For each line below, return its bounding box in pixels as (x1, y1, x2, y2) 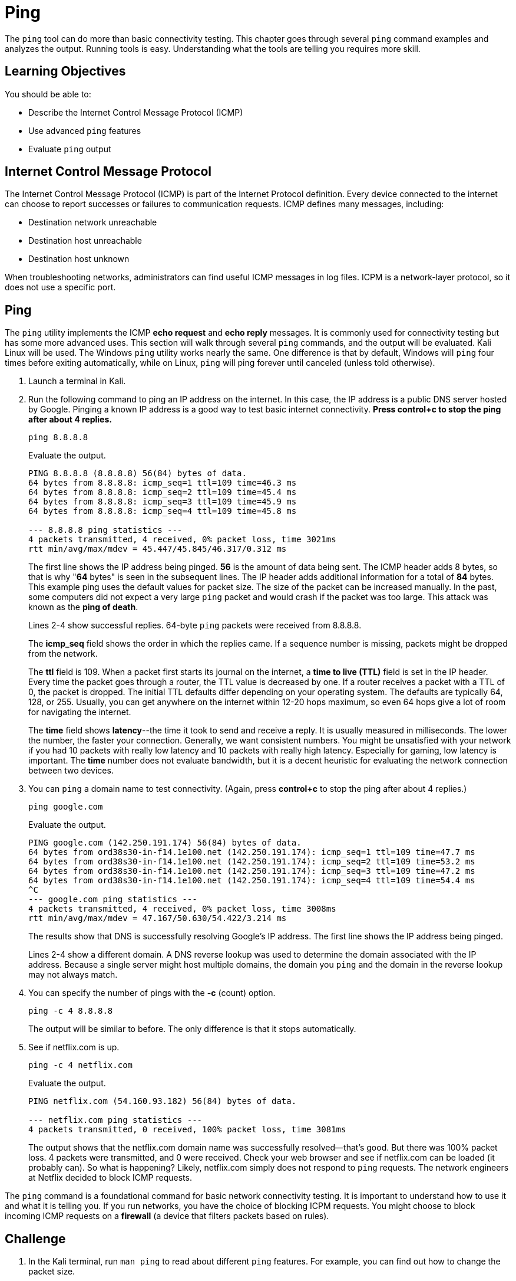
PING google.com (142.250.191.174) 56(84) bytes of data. (28, 838, 302, 848)
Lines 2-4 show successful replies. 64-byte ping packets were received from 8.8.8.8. (28, 620, 362, 631)
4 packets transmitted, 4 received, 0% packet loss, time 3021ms (28, 535, 336, 545)
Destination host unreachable (28, 235, 142, 246)
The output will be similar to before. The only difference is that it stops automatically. (28, 1024, 356, 1034)
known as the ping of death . (28, 602, 138, 612)
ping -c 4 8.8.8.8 (28, 1006, 113, 1016)
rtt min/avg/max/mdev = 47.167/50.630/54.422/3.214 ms (28, 913, 287, 923)
